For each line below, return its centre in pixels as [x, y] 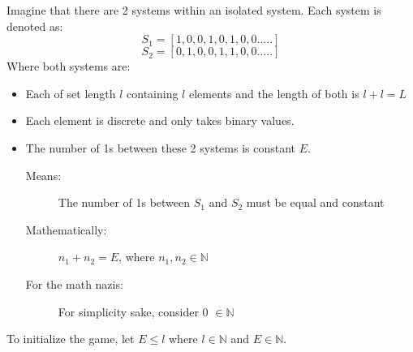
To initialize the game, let [71, 339]
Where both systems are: [69, 66]
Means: [43, 175]
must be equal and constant [315, 202]
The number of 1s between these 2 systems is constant [161, 147]
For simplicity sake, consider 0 [133, 311]
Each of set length [71, 93]
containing [153, 93]
